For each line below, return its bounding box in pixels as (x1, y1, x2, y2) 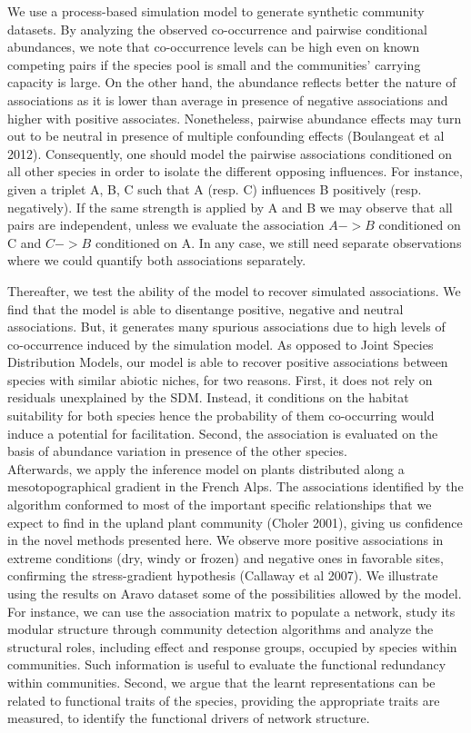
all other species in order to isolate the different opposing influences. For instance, (7, 162, 463, 181)
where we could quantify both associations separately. (7, 251, 306, 270)
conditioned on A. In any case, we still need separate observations (95, 233, 462, 252)
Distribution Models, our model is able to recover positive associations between (7, 352, 448, 371)
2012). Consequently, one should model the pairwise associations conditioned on (7, 144, 452, 163)
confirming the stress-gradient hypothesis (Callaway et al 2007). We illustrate (7, 566, 438, 585)
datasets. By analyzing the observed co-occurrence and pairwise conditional (7, 19, 427, 38)
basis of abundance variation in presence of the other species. (7, 441, 347, 461)
